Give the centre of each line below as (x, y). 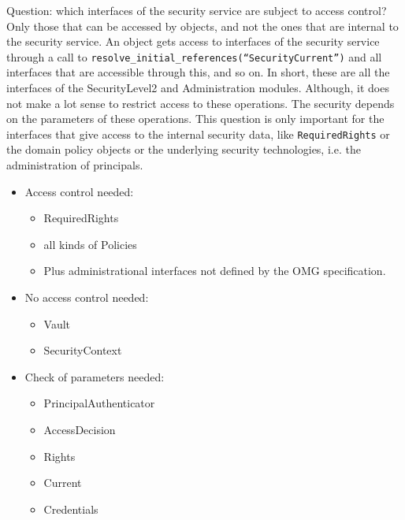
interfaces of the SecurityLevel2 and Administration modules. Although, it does (198, 88)
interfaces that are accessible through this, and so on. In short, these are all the (198, 72)
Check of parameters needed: (95, 376)
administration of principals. (75, 165)
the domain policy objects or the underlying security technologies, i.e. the (184, 149)
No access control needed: (87, 297)
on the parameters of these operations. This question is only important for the (195, 119)
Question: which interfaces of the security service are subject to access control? (197, 10)
